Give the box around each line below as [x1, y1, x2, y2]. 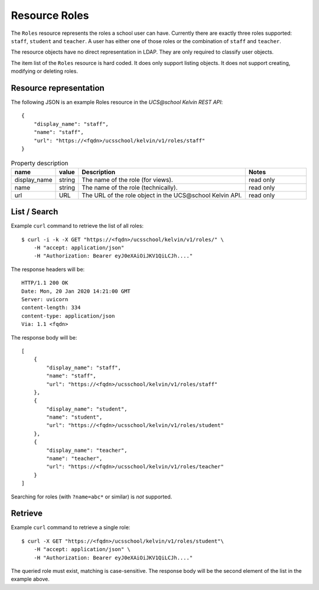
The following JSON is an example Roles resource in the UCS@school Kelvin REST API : [11, 99, 223, 106]
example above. [11, 576, 50, 583]
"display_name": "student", [46, 405, 128, 412]
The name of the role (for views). [82, 175, 174, 184]
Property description [11, 159, 69, 167]
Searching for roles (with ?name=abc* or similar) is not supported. [11, 493, 172, 500]
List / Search [11, 207, 58, 217]
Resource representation [11, 83, 105, 93]
